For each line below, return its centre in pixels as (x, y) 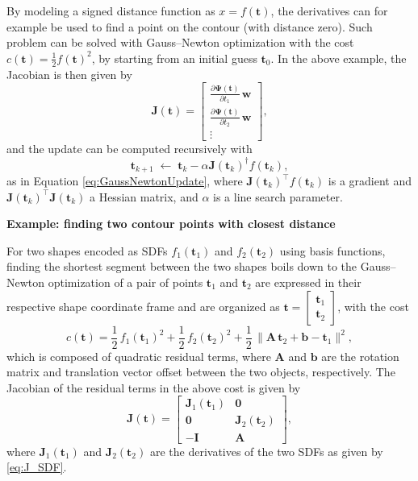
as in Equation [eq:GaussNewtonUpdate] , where (125, 181)
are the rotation (360, 356)
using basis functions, (332, 250)
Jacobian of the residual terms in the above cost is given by (154, 387)
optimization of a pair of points (125, 282)
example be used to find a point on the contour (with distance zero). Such (190, 26)
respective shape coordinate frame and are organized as (143, 306)
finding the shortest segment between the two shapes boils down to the (182, 266)
